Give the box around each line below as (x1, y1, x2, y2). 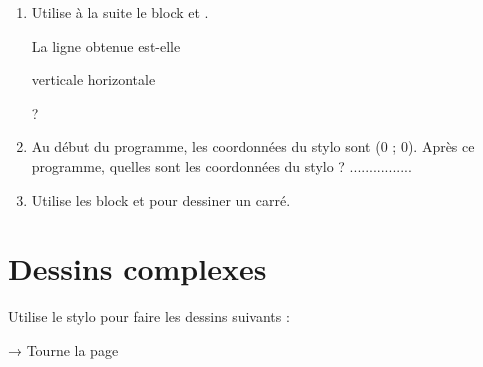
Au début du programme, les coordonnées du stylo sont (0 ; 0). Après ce (31, 136, 475, 157)
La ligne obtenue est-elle (31, 35, 181, 56)
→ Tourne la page (8, 339, 119, 360)
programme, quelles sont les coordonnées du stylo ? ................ (31, 155, 412, 176)
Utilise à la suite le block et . (31, 2, 209, 22)
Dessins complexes (8, 248, 267, 289)
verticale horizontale (31, 69, 156, 90)
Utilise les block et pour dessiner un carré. (31, 189, 291, 210)
